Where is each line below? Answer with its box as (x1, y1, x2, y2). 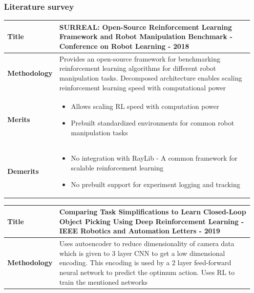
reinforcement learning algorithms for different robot (59, 63, 216, 73)
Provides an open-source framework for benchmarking (59, 53, 221, 63)
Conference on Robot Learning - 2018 (59, 41, 189, 51)
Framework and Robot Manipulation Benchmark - (59, 31, 233, 42)
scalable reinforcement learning (71, 163, 164, 172)
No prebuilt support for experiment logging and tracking (71, 179, 240, 189)
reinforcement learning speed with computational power (59, 82, 226, 92)
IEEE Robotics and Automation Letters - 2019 (59, 226, 220, 236)
